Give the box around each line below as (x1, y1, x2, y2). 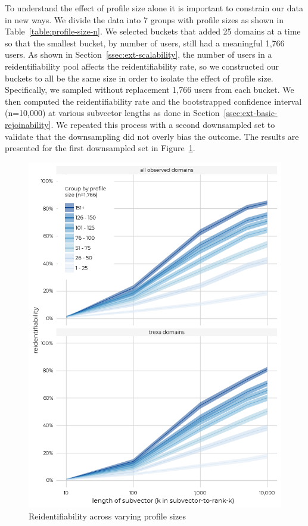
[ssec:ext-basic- (223, 107, 278, 119)
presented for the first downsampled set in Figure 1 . (5, 142, 195, 154)
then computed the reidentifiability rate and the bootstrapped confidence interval (5, 95, 302, 107)
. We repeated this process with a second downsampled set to (51, 118, 275, 130)
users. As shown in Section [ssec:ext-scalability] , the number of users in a (5, 48, 272, 61)
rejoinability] (5, 118, 51, 130)
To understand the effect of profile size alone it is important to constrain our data (5, 2, 304, 14)
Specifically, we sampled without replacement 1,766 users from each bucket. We (5, 83, 294, 96)
